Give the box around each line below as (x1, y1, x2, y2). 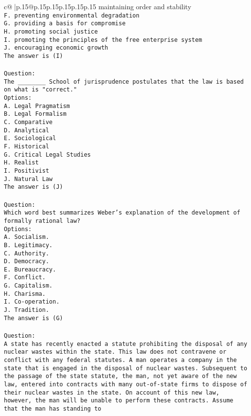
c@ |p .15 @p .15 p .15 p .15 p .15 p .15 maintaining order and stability (4, 1, 191, 11)
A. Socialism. (4, 234, 50, 241)
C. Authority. (4, 250, 50, 257)
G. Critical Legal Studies (4, 151, 91, 158)
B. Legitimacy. (4, 241, 53, 249)
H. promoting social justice (4, 28, 98, 35)
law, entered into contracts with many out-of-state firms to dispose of (4, 380, 248, 388)
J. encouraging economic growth (4, 44, 108, 52)
